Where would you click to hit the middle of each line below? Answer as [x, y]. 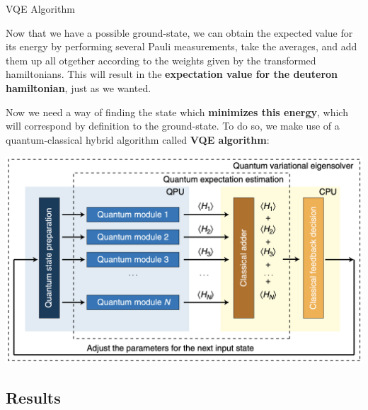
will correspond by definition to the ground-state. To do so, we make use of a [173, 126]
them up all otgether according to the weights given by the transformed [161, 60]
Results [33, 397]
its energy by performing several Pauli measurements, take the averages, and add [182, 46]
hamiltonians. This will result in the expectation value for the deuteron [172, 74]
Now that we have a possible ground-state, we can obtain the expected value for [179, 32]
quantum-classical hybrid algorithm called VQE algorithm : [138, 139]
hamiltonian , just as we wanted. [79, 87]
